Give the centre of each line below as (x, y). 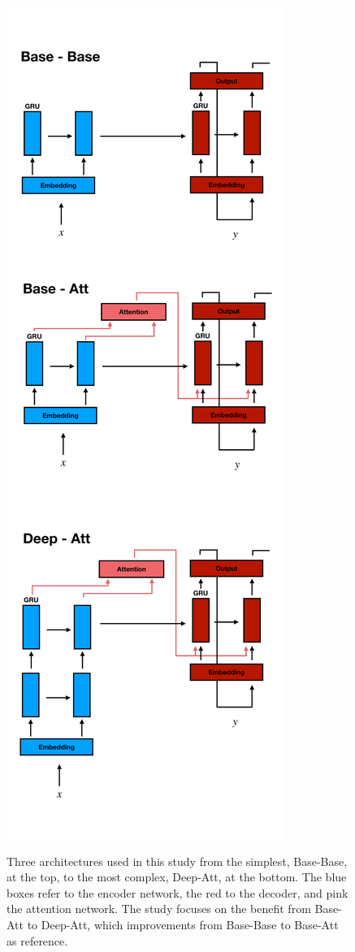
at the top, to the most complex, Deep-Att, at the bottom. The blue (177, 877)
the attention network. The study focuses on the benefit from (159, 909)
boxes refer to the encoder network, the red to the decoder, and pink (177, 892)
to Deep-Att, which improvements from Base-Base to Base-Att (183, 924)
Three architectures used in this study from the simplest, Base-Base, (177, 861)
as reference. (37, 940)
